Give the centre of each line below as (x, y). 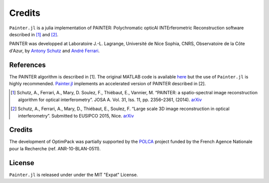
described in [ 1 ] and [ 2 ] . (34, 34)
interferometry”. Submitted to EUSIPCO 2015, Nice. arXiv (76, 116)
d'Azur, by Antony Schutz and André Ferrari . (54, 51)
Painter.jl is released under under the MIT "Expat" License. (73, 175)
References (27, 65)
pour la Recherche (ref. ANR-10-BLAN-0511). (55, 148)
